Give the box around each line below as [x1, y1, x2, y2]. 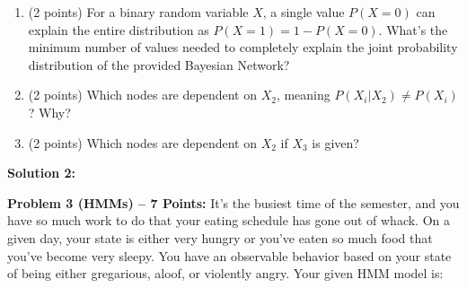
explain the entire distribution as [28, 20, 209, 39]
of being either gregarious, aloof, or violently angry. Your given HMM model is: [7, 264, 444, 283]
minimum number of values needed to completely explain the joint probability [28, 38, 458, 57]
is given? [312, 133, 359, 152]
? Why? [28, 102, 71, 121]
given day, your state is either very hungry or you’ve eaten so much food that [7, 228, 433, 247]
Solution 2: [7, 163, 76, 182]
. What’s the [378, 20, 448, 39]
